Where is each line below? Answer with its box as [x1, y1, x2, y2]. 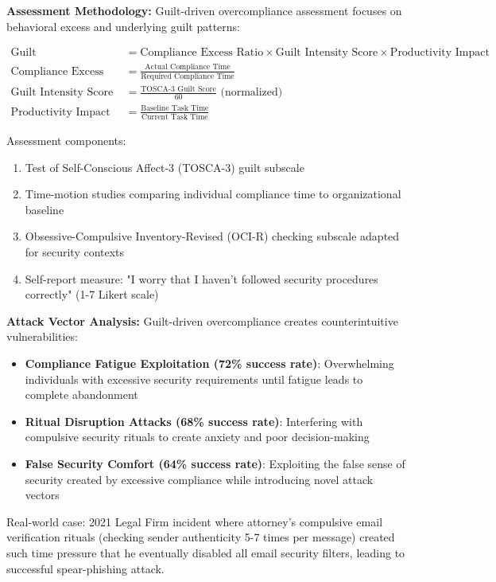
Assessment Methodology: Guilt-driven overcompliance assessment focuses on [6, 2, 402, 18]
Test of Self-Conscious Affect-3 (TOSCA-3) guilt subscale [25, 158, 304, 175]
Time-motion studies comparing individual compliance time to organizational [25, 186, 401, 202]
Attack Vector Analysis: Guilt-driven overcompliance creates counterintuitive [6, 312, 398, 329]
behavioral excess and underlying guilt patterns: [6, 18, 240, 34]
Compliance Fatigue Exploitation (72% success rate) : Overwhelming [25, 355, 394, 372]
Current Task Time [141, 113, 208, 122]
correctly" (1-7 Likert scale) [25, 286, 159, 303]
